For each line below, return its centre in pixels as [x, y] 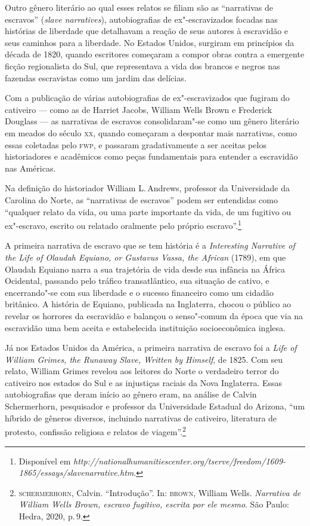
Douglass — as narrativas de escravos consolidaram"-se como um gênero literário [152, 121]
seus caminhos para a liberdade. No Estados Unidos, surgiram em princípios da [150, 42]
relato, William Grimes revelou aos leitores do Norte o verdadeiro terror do [142, 371]
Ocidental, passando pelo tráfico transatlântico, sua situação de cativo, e [137, 281]
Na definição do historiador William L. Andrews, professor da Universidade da [148, 188]
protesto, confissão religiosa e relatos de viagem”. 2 [95, 431]
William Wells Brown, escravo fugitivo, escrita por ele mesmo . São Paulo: [154, 504]
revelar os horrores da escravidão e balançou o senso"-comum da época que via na [154, 315]
